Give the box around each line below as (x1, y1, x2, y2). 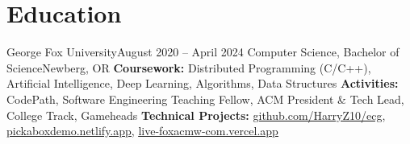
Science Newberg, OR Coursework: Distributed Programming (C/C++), (6, 59, 371, 76)
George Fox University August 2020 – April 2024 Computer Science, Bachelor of (6, 43, 400, 60)
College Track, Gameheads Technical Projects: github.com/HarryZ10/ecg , (6, 106, 386, 123)
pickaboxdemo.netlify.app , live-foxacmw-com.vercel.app (6, 122, 278, 139)
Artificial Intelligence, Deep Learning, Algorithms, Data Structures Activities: (6, 75, 399, 92)
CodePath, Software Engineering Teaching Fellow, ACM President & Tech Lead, (6, 90, 404, 107)
